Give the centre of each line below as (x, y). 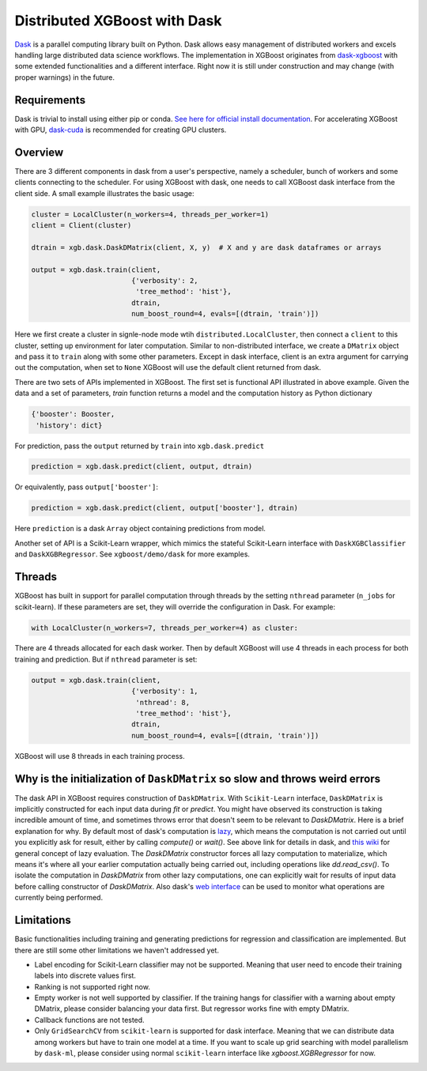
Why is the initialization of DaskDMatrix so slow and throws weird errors (198, 779)
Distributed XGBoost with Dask (118, 21)
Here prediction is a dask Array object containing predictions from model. (140, 529)
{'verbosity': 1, (164, 691)
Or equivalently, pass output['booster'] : (86, 487)
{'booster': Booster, (73, 414)
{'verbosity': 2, (164, 281)
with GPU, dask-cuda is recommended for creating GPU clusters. (121, 130)
